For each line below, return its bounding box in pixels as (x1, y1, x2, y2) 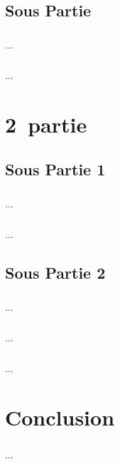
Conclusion (5, 402, 115, 431)
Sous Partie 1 (5, 158, 106, 180)
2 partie (5, 109, 87, 138)
